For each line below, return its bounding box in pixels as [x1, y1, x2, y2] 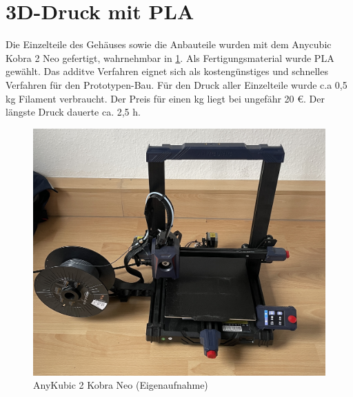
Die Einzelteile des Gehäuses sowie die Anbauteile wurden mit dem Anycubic [6, 37, 332, 52]
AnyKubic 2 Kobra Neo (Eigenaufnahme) [33, 378, 208, 392]
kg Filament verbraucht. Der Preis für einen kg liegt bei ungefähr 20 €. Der [6, 91, 325, 105]
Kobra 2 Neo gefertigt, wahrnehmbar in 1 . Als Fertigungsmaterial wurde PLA [6, 50, 334, 65]
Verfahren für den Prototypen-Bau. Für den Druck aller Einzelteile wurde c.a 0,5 [6, 77, 347, 92]
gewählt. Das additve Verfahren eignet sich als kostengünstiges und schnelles [6, 64, 328, 78]
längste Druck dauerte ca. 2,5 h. [6, 105, 141, 119]
